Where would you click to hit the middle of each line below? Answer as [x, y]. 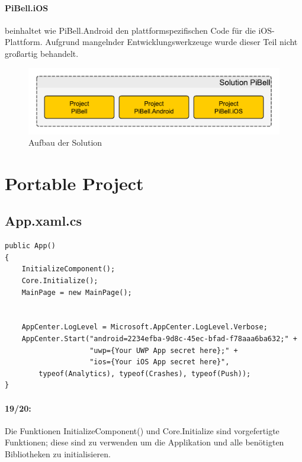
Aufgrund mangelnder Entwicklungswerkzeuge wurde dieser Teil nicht [171, 42]
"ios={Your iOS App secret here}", [160, 362]
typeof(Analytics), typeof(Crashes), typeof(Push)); [145, 373]
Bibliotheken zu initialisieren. [58, 454]
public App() [30, 246]
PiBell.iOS [27, 7]
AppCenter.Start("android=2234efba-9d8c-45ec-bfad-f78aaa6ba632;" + [159, 339]
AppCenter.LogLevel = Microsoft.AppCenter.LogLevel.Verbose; [144, 327]
